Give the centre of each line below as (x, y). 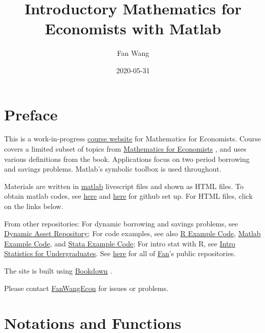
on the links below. (34, 206)
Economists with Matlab (133, 28)
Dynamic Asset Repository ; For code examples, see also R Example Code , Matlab (132, 233)
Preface (31, 114)
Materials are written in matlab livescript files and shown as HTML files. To (124, 186)
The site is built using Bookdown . (58, 270)
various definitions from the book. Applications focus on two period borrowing (127, 159)
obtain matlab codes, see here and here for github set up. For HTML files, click (128, 196)
